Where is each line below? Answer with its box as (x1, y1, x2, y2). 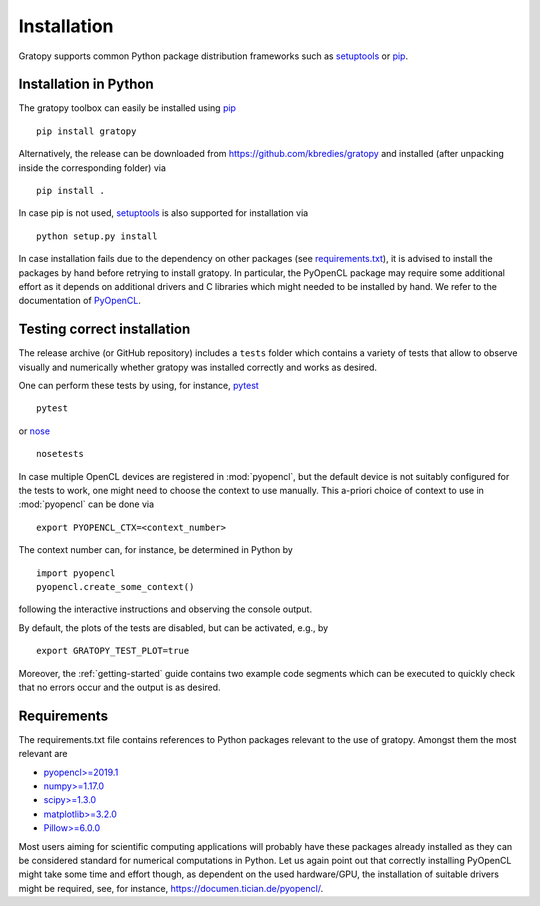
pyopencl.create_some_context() (36, 581, 195, 592)
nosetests (36, 448, 84, 460)
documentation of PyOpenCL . (18, 295, 142, 307)
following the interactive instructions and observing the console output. (18, 603, 313, 615)
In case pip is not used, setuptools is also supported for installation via (18, 207, 309, 219)
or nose (18, 425, 50, 437)
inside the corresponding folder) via (18, 161, 167, 174)
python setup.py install (36, 230, 158, 242)
